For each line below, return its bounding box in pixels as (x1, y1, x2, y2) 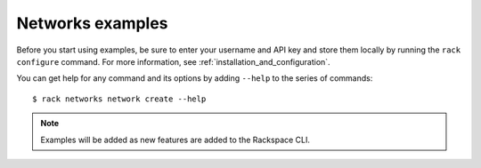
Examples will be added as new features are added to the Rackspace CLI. (40, 134, 311, 145)
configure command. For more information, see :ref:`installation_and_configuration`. (16, 56, 330, 67)
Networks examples (16, 13, 168, 33)
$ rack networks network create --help (32, 93, 207, 104)
